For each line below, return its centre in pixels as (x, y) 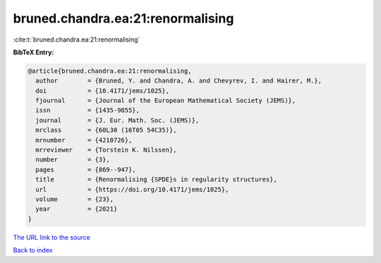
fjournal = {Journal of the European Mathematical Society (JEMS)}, (166, 101)
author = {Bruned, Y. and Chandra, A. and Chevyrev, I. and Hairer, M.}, (179, 81)
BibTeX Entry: (34, 52)
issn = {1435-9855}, (88, 110)
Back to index (33, 250)
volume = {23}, (75, 199)
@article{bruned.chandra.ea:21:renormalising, (110, 71)
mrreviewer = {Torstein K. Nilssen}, (106, 150)
